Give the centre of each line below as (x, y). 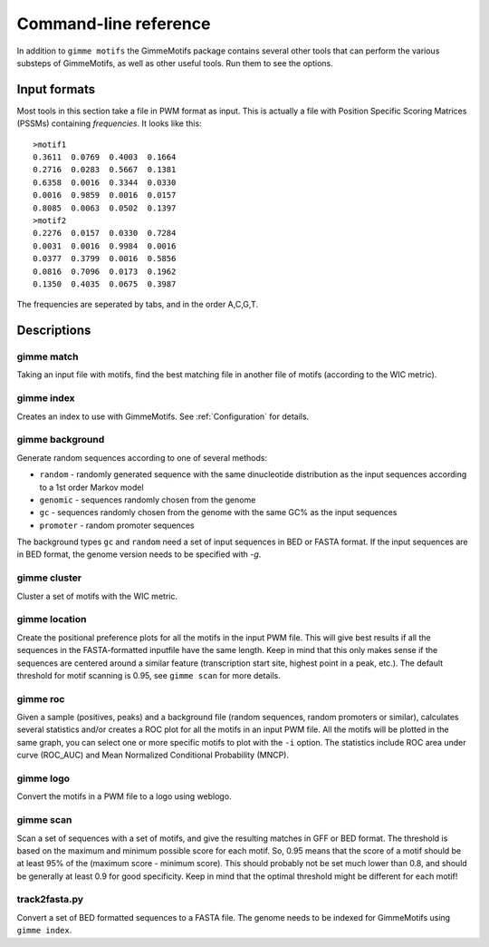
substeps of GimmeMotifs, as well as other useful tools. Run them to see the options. (175, 63)
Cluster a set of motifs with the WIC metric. (97, 596)
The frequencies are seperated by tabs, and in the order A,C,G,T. (137, 305)
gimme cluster (49, 578)
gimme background (61, 440)
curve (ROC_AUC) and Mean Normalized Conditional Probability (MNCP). (153, 755)
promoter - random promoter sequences (117, 525)
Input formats (56, 89)
